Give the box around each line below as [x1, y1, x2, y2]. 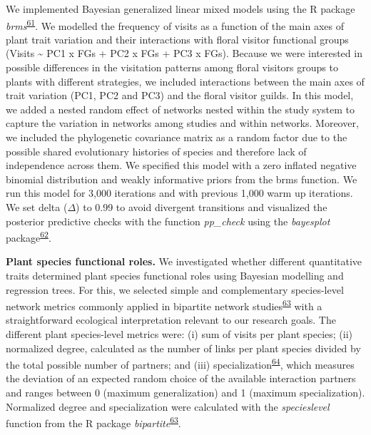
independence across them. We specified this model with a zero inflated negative [6, 158, 357, 173]
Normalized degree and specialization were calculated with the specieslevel [6, 399, 330, 414]
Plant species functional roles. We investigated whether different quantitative [6, 254, 362, 269]
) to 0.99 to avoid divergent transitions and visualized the [76, 199, 327, 214]
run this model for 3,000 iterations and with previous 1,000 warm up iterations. [6, 185, 353, 200]
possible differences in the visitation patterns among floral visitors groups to [6, 60, 338, 75]
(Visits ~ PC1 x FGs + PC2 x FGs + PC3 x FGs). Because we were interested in [6, 46, 362, 61]
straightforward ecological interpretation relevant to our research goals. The [6, 312, 336, 327]
